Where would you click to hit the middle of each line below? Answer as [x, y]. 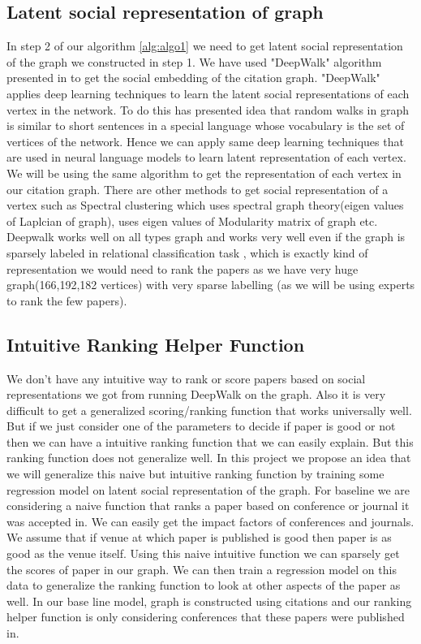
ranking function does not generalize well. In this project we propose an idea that [209, 458]
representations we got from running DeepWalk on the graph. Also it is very [196, 394]
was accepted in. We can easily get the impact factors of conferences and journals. [210, 521]
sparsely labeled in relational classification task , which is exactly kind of [187, 252]
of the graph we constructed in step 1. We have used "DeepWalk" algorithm [194, 61]
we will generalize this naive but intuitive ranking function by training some [195, 474]
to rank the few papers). [67, 300]
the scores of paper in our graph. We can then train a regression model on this [202, 569]
